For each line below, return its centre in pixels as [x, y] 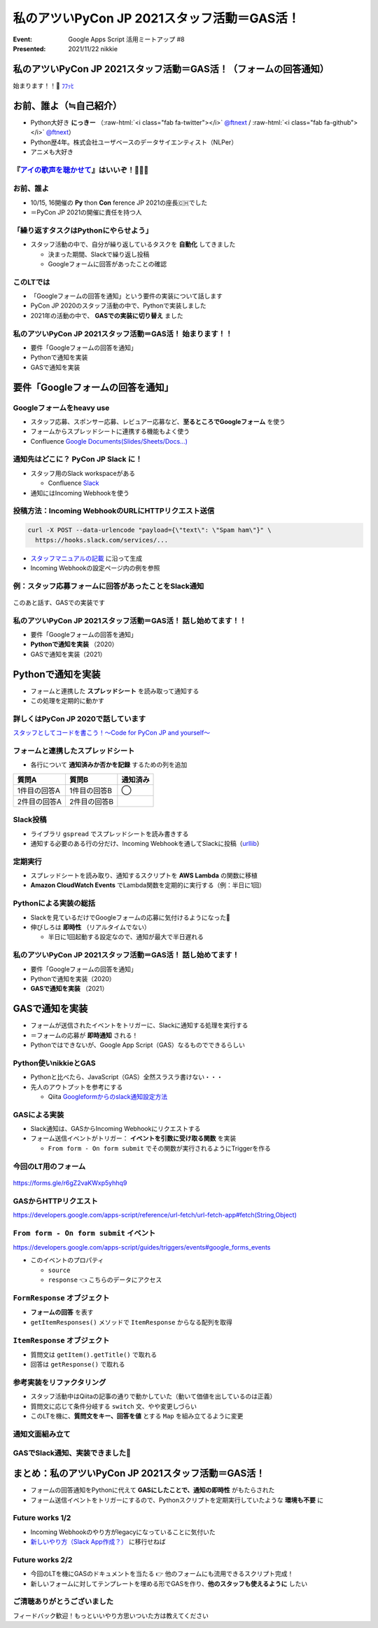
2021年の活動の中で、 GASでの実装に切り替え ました [107, 315]
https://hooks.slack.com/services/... [101, 540]
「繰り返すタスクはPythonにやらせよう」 [83, 230]
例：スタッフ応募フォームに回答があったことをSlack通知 [108, 586]
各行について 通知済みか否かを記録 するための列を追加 [109, 765]
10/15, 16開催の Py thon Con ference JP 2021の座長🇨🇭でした [119, 203]
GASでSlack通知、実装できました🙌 [72, 1453]
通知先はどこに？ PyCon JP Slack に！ [78, 459]
